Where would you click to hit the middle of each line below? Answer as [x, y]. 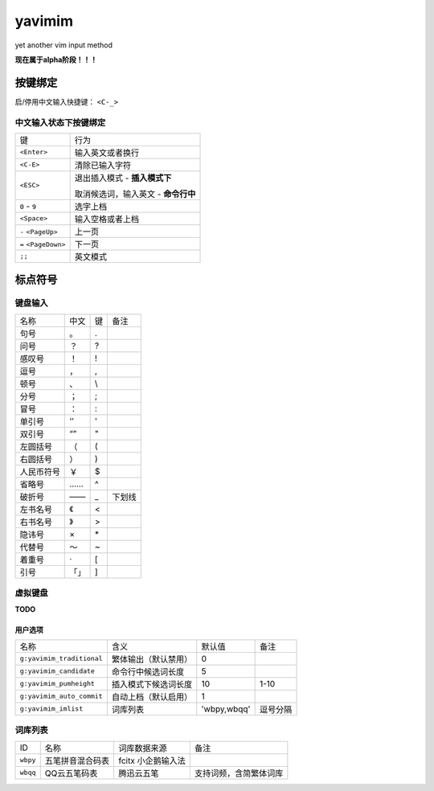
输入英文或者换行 [107, 153]
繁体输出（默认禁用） [152, 659]
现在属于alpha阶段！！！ [56, 59]
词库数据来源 [143, 748]
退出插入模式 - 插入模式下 [123, 178]
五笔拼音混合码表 [77, 760]
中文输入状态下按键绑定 [60, 122]
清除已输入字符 [103, 165]
